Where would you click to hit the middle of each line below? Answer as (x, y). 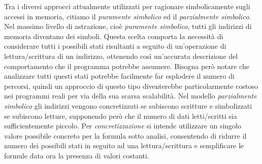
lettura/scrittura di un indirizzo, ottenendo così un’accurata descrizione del (121, 56)
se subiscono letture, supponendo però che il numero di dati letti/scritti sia (121, 116)
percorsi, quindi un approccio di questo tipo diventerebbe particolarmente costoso (131, 86)
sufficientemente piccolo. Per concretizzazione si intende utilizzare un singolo (123, 126)
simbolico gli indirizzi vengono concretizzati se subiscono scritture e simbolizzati (128, 105)
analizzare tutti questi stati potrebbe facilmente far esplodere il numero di (119, 76)
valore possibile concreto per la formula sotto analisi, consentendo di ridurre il (125, 135)
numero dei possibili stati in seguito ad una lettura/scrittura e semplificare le (124, 145)
